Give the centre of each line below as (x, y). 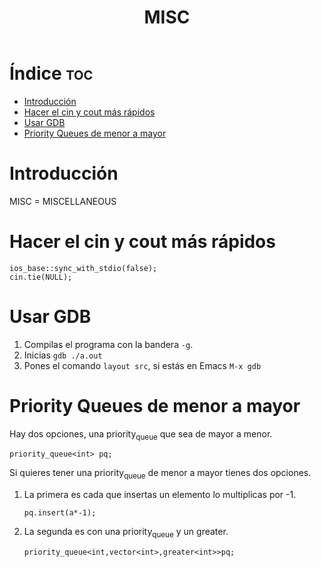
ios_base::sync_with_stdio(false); (83, 268)
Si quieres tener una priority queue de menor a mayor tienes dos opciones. (160, 474)
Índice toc (51, 73)
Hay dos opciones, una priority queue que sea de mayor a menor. (141, 434)
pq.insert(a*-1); (60, 513)
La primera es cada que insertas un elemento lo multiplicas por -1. (160, 495)
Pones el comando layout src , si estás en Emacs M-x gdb (142, 365)
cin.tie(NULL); (41, 277)
